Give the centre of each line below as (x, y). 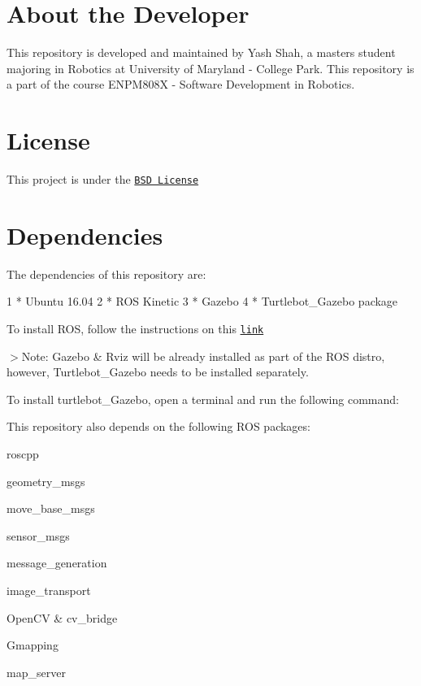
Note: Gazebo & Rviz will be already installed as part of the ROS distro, (203, 356)
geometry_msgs (46, 481)
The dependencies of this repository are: (106, 274)
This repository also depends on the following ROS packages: (158, 426)
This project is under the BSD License (103, 179)
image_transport (49, 590)
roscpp (23, 454)
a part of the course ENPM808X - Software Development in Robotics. (181, 84)
